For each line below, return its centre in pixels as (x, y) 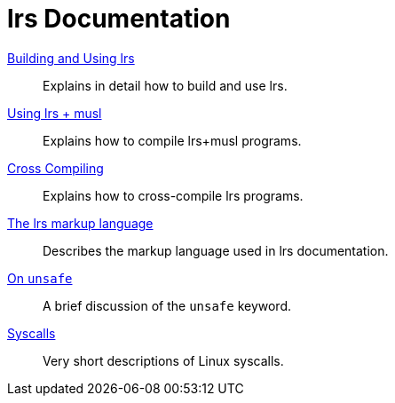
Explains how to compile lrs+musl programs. (172, 140)
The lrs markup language (80, 223)
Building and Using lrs (71, 58)
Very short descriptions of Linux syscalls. (163, 360)
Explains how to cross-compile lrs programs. (173, 195)
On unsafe (40, 278)
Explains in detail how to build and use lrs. (165, 85)
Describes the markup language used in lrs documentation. (216, 250)
